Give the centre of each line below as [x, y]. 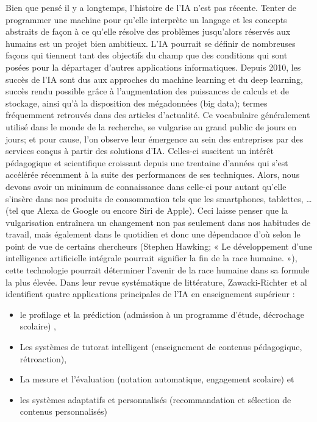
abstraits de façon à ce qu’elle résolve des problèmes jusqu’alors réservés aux [148, 31]
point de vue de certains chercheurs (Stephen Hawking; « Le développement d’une [159, 246]
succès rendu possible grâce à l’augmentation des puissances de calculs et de [148, 91]
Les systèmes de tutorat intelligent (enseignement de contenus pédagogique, [161, 347]
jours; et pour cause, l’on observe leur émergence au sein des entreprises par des [155, 139]
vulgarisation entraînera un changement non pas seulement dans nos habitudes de [158, 222]
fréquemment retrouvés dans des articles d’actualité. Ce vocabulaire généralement [158, 115]
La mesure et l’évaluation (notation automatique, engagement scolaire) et [157, 379]
